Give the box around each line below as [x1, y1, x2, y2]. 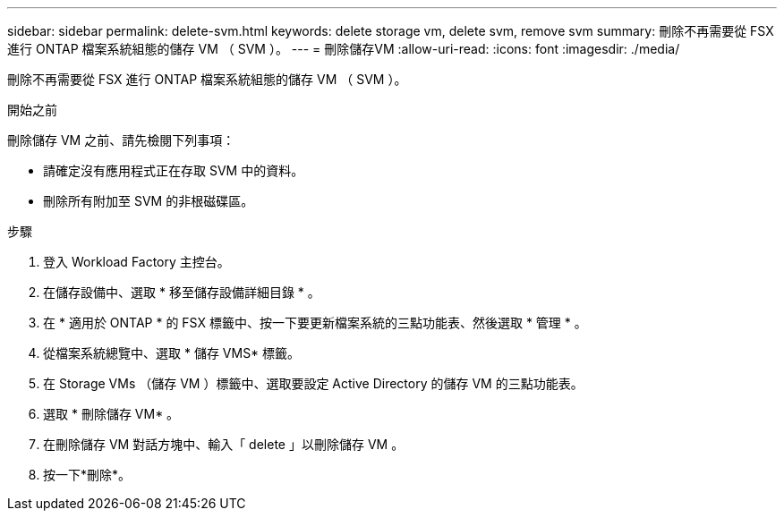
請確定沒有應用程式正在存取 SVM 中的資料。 [43, 163, 304, 178]
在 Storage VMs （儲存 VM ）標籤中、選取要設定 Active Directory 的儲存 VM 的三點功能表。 [43, 376, 584, 391]
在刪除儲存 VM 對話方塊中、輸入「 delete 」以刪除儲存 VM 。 [43, 437, 405, 452]
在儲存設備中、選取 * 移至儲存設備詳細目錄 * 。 [43, 284, 320, 300]
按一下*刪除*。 [43, 467, 132, 482]
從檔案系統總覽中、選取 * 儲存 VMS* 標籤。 [43, 345, 301, 361]
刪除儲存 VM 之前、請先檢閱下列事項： [7, 132, 235, 148]
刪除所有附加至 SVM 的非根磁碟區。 [43, 193, 254, 208]
